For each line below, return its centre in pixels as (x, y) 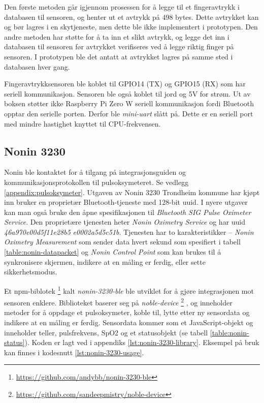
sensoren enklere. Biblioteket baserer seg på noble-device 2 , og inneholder (118, 302)
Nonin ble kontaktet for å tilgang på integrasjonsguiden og (95, 172)
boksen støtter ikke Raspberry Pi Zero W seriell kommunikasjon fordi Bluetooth (129, 103)
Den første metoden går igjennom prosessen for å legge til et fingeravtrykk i (122, 7)
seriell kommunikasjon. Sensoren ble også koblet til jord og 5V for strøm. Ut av (127, 93)
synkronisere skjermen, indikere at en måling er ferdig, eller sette (105, 261)
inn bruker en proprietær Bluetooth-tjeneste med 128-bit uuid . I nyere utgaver (126, 202)
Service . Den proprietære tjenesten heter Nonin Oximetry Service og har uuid (125, 222)
